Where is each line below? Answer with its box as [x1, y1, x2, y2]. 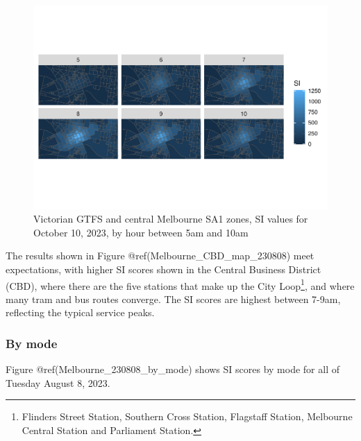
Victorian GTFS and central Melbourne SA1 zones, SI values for [33, 211, 308, 226]
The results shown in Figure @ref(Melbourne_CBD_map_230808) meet [6, 248, 314, 263]
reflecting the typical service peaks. [6, 305, 155, 320]
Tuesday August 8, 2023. [6, 375, 110, 390]
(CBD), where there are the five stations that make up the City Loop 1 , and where [6, 276, 355, 293]
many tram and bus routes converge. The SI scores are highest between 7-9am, [6, 291, 341, 306]
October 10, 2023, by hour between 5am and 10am [33, 225, 249, 239]
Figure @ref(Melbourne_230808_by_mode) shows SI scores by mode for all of [6, 362, 339, 377]
